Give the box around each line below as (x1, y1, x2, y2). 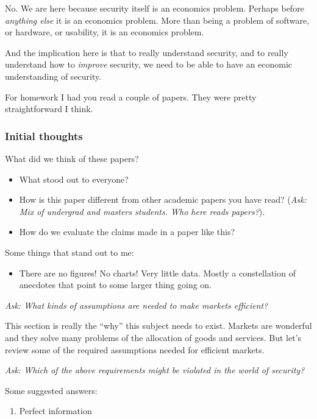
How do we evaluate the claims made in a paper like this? (19, 225, 235, 238)
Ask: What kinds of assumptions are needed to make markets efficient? (5, 298, 268, 311)
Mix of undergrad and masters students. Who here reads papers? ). (19, 205, 265, 217)
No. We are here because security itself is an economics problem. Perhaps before (5, 2, 304, 14)
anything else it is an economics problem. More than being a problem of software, (5, 13, 310, 26)
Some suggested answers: (5, 384, 98, 396)
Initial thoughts (5, 128, 83, 143)
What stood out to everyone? (19, 172, 129, 185)
